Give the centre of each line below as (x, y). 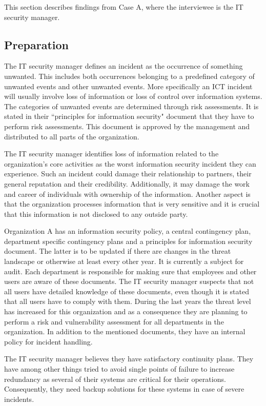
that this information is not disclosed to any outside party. (96, 214)
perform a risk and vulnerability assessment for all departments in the (114, 321)
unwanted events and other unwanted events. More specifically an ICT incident (128, 86)
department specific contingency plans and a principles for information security (128, 241)
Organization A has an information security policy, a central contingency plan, (128, 231)
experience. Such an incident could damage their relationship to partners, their (128, 174)
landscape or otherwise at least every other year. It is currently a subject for (124, 261)
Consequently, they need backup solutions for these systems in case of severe (124, 389)
